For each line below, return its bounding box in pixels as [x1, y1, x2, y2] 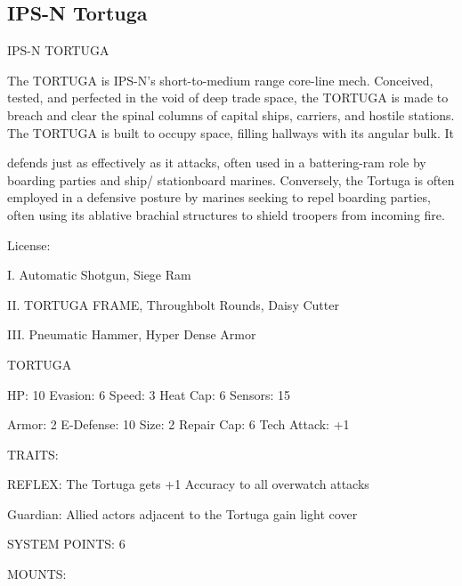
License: [7, 235, 51, 254]
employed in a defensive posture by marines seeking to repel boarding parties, [7, 188, 431, 207]
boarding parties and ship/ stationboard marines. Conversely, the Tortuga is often [7, 170, 455, 189]
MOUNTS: [7, 565, 67, 583]
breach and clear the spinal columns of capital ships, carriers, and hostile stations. [7, 105, 455, 124]
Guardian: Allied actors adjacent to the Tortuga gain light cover [7, 504, 358, 523]
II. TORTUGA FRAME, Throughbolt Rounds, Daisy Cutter [7, 295, 339, 313]
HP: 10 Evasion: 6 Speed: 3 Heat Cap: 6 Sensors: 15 [7, 385, 290, 403]
